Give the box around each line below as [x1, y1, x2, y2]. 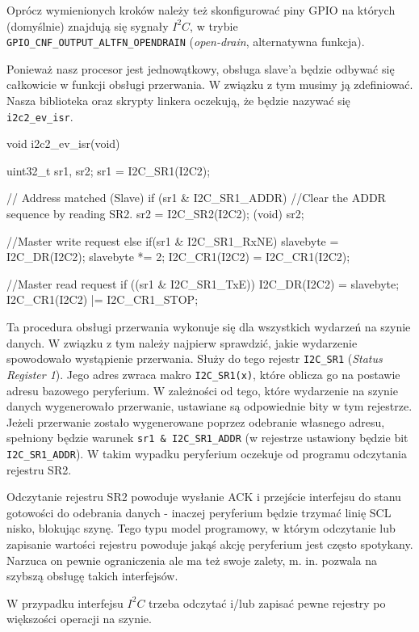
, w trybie [190, 17, 238, 34]
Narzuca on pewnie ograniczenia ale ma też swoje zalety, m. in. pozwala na [6, 551, 377, 568]
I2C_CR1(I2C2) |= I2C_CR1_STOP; [6, 291, 199, 308]
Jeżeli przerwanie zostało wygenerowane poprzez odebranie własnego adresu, [6, 413, 385, 430]
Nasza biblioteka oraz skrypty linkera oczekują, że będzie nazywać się [6, 92, 350, 109]
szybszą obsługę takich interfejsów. [6, 567, 178, 584]
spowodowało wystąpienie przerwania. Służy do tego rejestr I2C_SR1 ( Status [6, 350, 383, 367]
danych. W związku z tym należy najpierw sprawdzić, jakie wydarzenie [6, 334, 358, 351]
